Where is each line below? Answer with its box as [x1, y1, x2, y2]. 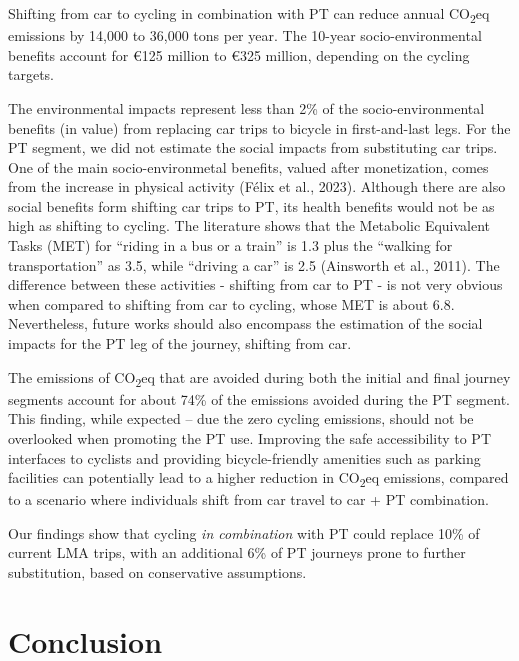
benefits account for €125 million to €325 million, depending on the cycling [8, 44, 470, 65]
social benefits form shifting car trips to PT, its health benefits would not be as [8, 195, 495, 216]
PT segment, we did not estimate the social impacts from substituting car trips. [8, 137, 498, 158]
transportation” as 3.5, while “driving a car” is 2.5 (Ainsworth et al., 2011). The [8, 254, 500, 275]
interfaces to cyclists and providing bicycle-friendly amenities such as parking [8, 447, 481, 468]
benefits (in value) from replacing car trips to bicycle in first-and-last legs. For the [8, 117, 511, 138]
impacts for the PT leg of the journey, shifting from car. [8, 333, 352, 354]
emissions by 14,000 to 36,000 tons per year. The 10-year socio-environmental [8, 25, 482, 46]
